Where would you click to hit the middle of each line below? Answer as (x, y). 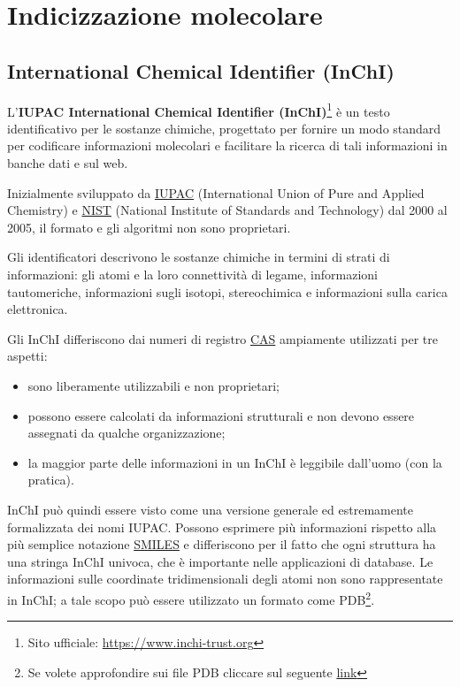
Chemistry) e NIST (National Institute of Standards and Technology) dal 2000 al (227, 210)
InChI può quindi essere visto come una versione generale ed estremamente (210, 509)
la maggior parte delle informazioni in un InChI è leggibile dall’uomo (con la (235, 462)
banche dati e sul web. (68, 163)
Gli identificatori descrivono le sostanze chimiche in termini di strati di (199, 257)
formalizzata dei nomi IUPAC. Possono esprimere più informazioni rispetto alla (222, 527)
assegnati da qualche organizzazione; (126, 433)
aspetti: (27, 356)
